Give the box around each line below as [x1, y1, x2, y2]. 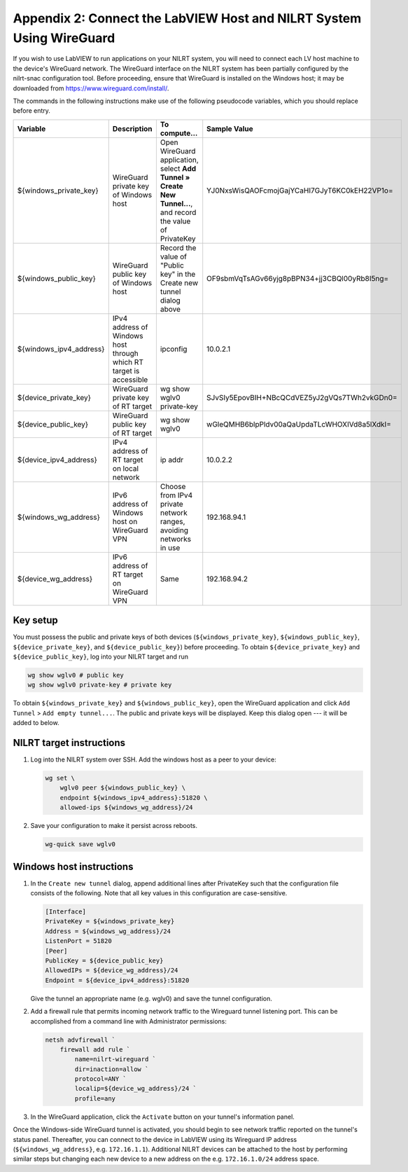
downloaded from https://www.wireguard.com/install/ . [13, 84, 169, 92]
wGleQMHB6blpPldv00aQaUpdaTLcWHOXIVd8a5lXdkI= [206, 419, 392, 429]
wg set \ [45, 774, 76, 783]
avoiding [160, 525, 189, 535]
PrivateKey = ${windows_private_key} [45, 918, 175, 925]
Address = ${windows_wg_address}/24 [45, 927, 171, 935]
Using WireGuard [13, 30, 115, 46]
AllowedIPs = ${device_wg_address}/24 [45, 967, 178, 974]
